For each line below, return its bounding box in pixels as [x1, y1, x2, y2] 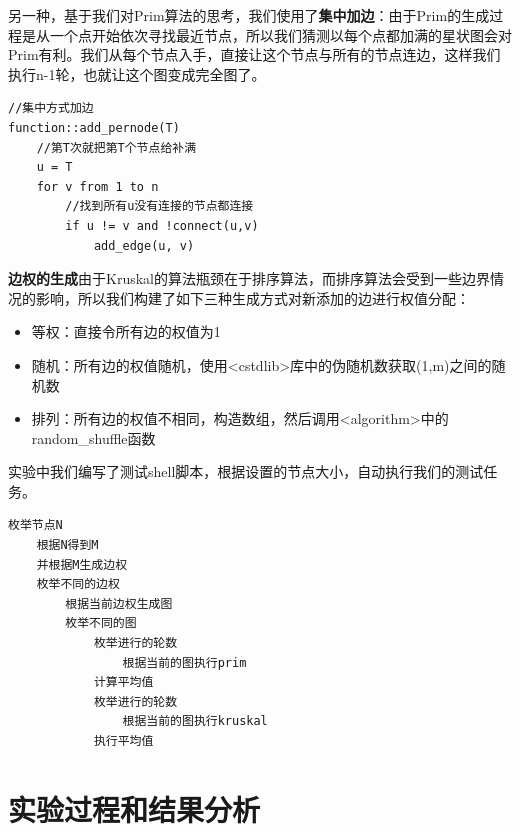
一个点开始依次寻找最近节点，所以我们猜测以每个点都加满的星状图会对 [49, 24, 512, 45]
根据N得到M [36, 538, 99, 553]
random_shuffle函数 [31, 427, 156, 448]
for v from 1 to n [36, 179, 159, 194]
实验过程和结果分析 [8, 788, 261, 829]
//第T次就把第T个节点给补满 [36, 140, 197, 155]
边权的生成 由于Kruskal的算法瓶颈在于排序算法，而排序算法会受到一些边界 [8, 268, 490, 289]
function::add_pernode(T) [8, 120, 180, 135]
